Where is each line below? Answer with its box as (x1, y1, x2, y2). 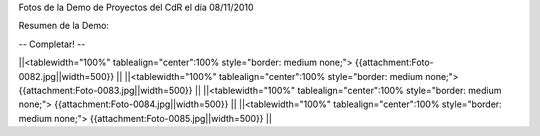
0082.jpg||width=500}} (18, 70, 115, 82)
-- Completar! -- (18, 38, 86, 50)
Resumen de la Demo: (18, 20, 110, 32)
